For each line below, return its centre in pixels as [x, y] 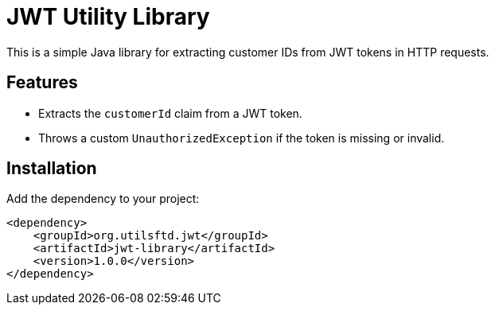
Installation [52, 169]
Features [42, 83]
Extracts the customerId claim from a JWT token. [170, 113]
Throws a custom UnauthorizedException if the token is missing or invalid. [242, 138]
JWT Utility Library [108, 17]
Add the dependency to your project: [103, 199]
